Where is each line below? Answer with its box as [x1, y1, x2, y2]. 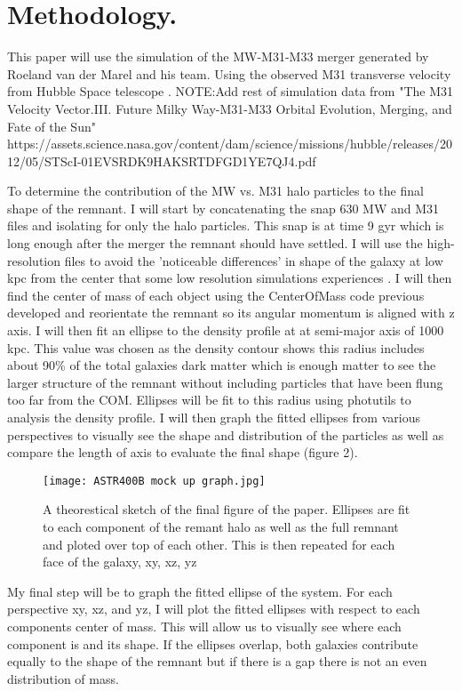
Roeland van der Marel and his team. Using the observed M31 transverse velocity [7, 64, 451, 83]
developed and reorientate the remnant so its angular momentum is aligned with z [7, 303, 455, 322]
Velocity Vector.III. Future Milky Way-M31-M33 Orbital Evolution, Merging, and [7, 99, 452, 117]
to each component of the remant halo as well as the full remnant [43, 518, 399, 536]
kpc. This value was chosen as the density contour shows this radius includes [7, 338, 425, 357]
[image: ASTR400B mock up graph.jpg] [43, 474, 266, 487]
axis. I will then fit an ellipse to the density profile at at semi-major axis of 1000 [7, 321, 444, 340]
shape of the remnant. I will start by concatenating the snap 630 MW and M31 [7, 198, 440, 217]
